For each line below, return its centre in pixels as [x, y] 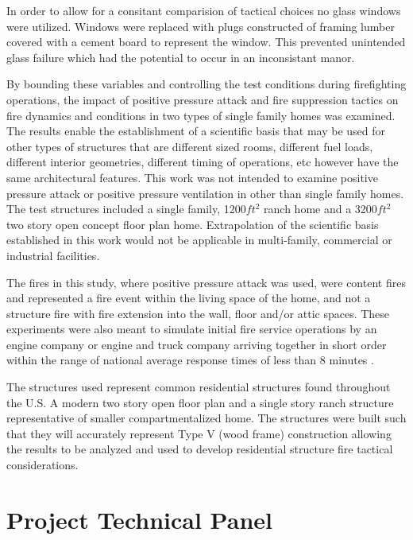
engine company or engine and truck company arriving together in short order [197, 344]
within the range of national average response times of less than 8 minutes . [190, 360]
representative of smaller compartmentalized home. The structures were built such [206, 418]
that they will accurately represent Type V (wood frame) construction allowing [199, 433]
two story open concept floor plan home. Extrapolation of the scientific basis [193, 224]
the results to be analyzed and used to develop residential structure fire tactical [200, 449]
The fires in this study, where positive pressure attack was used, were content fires [206, 282]
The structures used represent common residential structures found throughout [199, 387]
